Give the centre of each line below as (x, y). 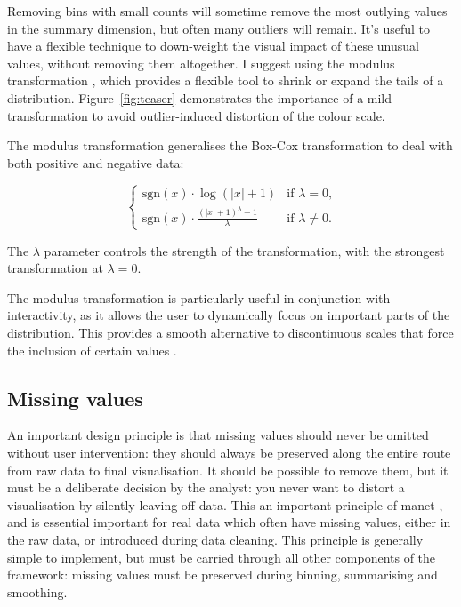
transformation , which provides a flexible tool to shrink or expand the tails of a (226, 80)
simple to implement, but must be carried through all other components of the (222, 557)
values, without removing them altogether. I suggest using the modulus (201, 63)
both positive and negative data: (96, 162)
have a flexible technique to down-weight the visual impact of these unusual (213, 46)
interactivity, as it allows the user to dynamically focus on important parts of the (229, 315)
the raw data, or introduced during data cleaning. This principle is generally (215, 539)
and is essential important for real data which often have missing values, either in (229, 522)
